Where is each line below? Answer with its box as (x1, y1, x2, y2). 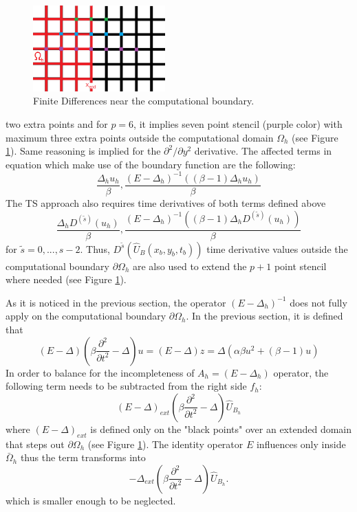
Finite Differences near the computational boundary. (33, 93, 255, 108)
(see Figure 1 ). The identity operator (87, 436, 244, 451)
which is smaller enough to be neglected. (6, 493, 176, 507)
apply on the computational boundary (6, 309, 166, 323)
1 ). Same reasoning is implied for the (6, 144, 161, 158)
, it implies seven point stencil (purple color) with (133, 117, 343, 131)
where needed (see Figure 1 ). (6, 272, 127, 287)
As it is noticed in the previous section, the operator (6, 295, 226, 309)
